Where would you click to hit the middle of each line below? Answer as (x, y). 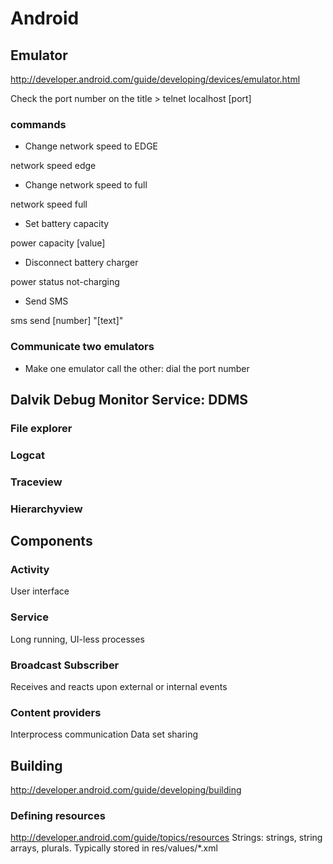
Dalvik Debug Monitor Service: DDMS (129, 399)
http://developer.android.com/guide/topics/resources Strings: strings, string (166, 838)
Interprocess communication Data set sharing (104, 734)
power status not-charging (65, 282)
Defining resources (58, 815)
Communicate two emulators (82, 347)
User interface (40, 591)
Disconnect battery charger (81, 263)
